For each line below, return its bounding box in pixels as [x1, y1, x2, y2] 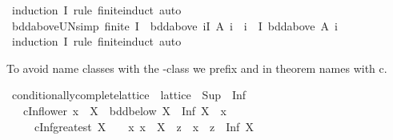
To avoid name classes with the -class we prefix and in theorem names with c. [6, 59, 387, 76]
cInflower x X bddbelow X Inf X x [22, 102, 227, 118]
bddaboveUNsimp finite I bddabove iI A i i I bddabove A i [11, 17, 338, 34]
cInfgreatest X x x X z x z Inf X [34, 118, 254, 134]
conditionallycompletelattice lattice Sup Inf [11, 86, 247, 103]
